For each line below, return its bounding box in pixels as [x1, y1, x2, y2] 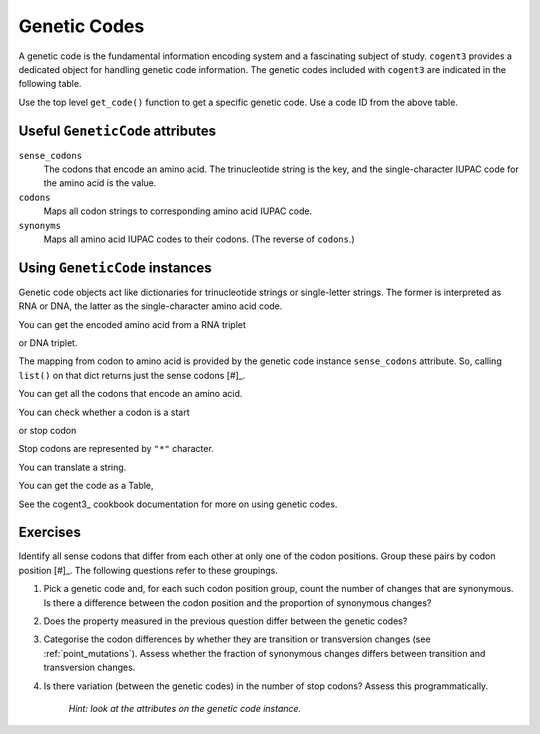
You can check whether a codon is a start [18, 406, 190, 418]
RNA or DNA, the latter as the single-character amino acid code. [18, 300, 283, 312]
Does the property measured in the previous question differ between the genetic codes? [43, 615, 408, 627]
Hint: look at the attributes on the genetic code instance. [68, 702, 302, 714]
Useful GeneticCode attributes [18, 122, 217, 139]
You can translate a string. [18, 461, 127, 473]
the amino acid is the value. [43, 177, 157, 189]
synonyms [18, 220, 62, 231]
